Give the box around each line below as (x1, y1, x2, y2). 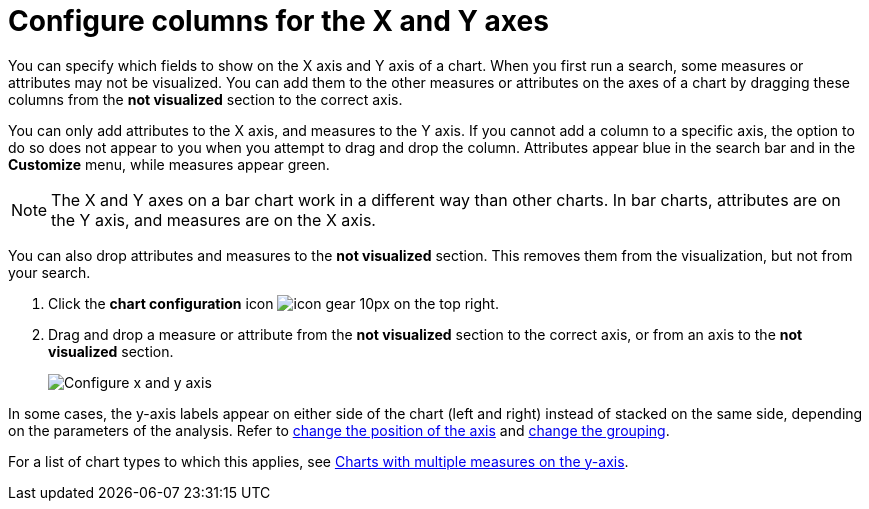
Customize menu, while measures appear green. (8, 155, 330, 173)
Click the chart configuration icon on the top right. (48, 294, 499, 312)
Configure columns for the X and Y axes (8, 4, 549, 38)
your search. (8, 263, 91, 281)
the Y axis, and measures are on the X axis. (51, 209, 376, 230)
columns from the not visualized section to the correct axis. (8, 90, 403, 108)
